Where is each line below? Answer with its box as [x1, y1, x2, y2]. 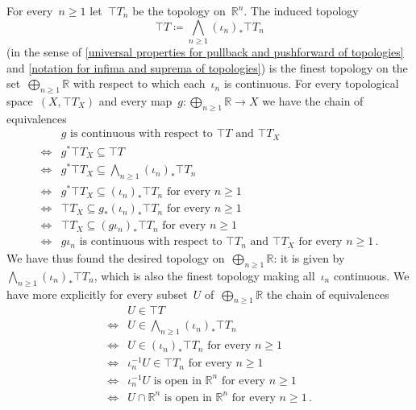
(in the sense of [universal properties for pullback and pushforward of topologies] [6, 43, 404, 60]
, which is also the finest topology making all [94, 267, 315, 284]
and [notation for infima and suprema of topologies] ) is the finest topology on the [6, 59, 408, 76]
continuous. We [333, 267, 410, 284]
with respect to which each [73, 75, 206, 92]
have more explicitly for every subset [6, 285, 188, 302]
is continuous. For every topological [223, 75, 399, 92]
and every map [98, 92, 173, 109]
